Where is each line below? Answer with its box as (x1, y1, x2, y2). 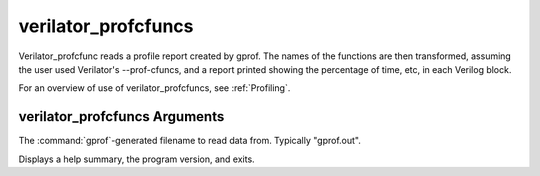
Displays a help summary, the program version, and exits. (18, 153, 255, 165)
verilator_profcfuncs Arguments (18, 108, 225, 125)
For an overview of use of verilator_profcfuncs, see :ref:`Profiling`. (18, 82, 291, 94)
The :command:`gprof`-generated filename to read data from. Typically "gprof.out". (18, 135, 362, 147)
